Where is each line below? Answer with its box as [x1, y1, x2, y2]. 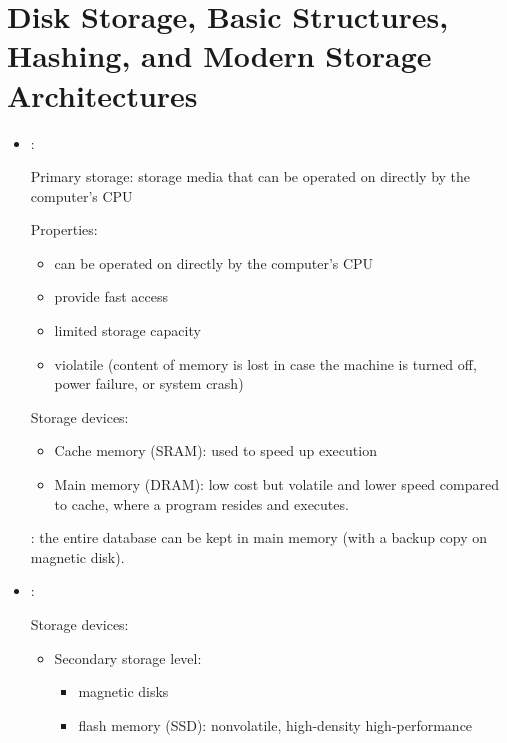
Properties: [30, 219, 98, 240]
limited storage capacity [54, 320, 201, 341]
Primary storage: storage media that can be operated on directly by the [30, 166, 471, 187]
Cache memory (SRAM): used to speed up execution [54, 440, 377, 461]
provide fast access [54, 286, 169, 307]
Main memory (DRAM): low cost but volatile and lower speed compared [54, 474, 499, 495]
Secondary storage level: [54, 647, 202, 668]
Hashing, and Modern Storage [7, 35, 432, 76]
